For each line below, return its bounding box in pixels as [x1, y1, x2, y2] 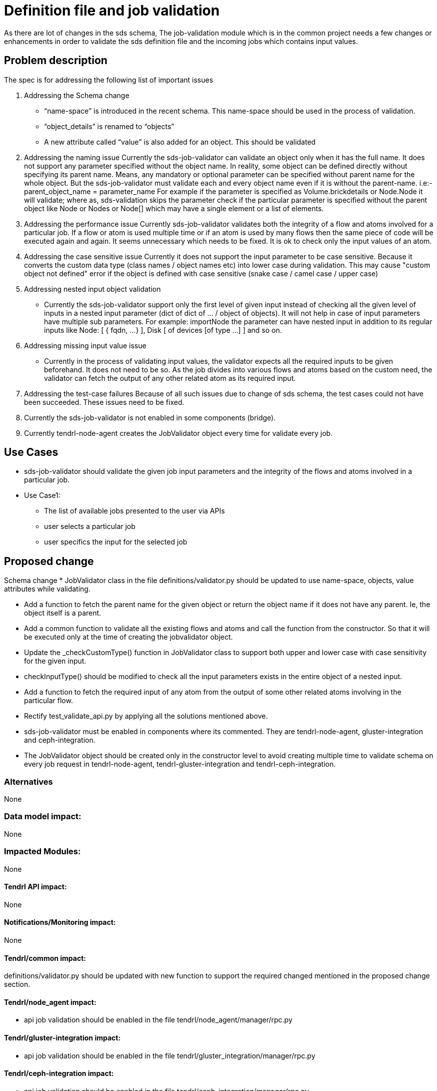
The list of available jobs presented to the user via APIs [44, 506, 225, 515]
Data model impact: [4, 811, 81, 822]
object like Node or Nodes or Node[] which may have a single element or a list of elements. [24, 204, 324, 213]
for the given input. [24, 657, 86, 666]
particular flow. [24, 696, 73, 705]
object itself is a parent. [24, 609, 101, 618]
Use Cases [4, 446, 58, 459]
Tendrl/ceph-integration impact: [4, 1069, 114, 1078]
